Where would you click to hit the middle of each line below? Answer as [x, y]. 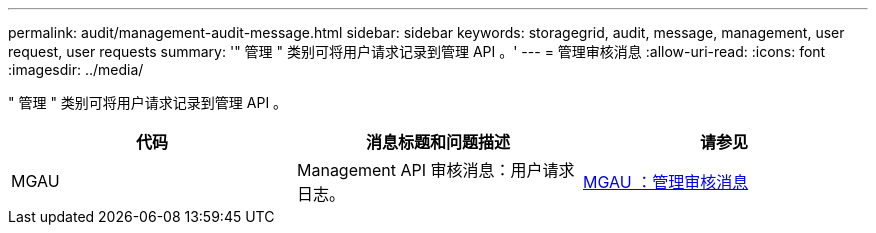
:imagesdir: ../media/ [76, 69]
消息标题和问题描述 [437, 142]
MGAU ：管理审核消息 [665, 182]
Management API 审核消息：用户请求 [435, 170]
